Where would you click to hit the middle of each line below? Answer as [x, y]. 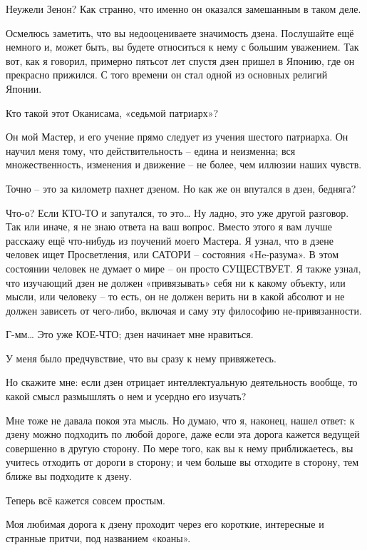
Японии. [24, 88]
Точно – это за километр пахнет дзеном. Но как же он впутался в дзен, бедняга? [181, 188]
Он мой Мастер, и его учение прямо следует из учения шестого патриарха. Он [177, 137]
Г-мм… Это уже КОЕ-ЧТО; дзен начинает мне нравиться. [130, 334]
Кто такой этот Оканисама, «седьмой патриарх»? [112, 112]
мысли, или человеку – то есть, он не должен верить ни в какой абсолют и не [175, 296]
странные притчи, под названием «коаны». [98, 538]
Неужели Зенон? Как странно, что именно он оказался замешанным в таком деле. [183, 9]
